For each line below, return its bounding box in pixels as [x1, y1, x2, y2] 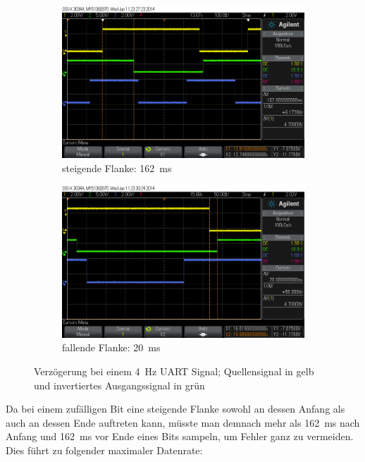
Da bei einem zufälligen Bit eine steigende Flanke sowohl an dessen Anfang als [6, 401, 345, 416]
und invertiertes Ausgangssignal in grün [34, 377, 205, 392]
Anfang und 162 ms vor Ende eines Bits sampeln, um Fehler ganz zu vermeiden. [6, 429, 354, 444]
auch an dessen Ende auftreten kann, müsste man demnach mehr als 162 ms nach [6, 415, 360, 430]
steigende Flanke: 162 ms [62, 160, 172, 175]
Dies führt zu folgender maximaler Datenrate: [6, 442, 203, 457]
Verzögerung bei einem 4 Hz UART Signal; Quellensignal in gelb [34, 363, 314, 378]
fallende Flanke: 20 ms [62, 340, 161, 355]
